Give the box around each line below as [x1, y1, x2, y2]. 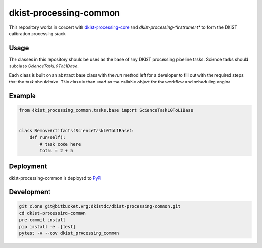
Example [9, 91, 36, 99]
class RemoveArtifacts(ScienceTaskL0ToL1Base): [19, 128, 134, 133]
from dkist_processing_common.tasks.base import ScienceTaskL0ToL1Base [19, 107, 194, 113]
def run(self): [29, 134, 65, 140]
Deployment [9, 162, 47, 170]
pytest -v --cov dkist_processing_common [19, 231, 119, 236]
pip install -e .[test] [19, 224, 76, 230]
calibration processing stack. [9, 31, 67, 36]
